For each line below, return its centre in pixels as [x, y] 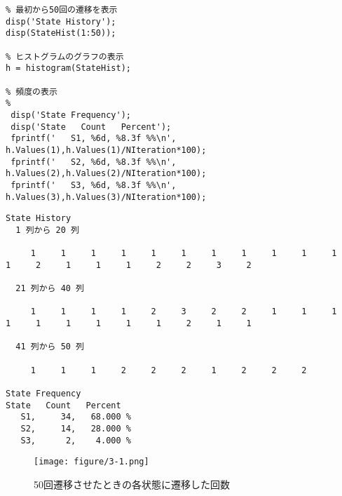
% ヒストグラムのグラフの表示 [65, 56]
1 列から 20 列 [47, 230]
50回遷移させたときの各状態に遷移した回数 [132, 484]
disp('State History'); [61, 21]
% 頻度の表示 [32, 92]
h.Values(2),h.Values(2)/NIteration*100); [106, 174]
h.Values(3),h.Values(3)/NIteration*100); [106, 197]
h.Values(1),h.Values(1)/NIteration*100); [106, 150]
